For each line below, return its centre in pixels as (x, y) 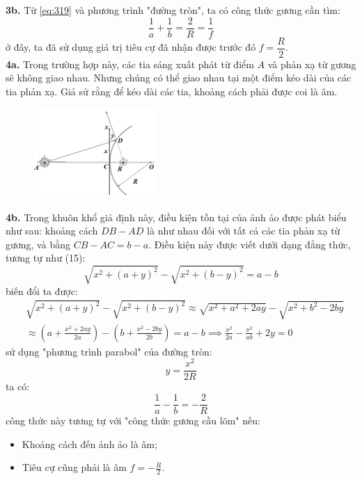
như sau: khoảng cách (52, 231)
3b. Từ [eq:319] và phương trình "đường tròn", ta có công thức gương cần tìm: (173, 10)
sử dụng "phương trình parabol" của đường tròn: (109, 351)
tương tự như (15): (46, 258)
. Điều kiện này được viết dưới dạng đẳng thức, (250, 244)
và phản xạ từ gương (312, 64)
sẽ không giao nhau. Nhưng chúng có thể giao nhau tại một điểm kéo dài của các (179, 78)
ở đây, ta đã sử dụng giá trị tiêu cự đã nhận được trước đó (131, 47)
